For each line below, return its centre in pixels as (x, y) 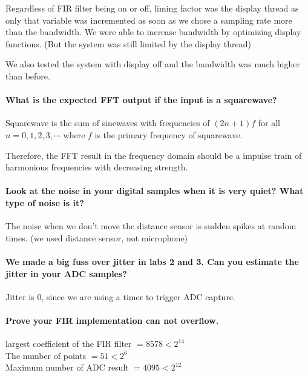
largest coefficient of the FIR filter (69, 344)
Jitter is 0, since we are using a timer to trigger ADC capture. (120, 296)
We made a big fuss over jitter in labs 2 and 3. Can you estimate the (152, 261)
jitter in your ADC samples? (66, 273)
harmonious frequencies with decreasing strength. (97, 167)
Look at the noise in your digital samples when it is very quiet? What (155, 191)
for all (269, 123)
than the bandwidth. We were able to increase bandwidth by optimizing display (153, 32)
